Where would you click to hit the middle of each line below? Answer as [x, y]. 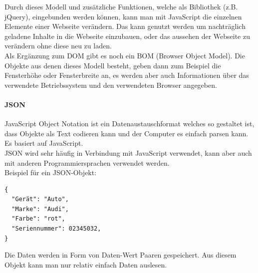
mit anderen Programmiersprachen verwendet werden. [87, 162]
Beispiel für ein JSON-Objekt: [51, 172]
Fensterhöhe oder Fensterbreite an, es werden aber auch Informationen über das [127, 75]
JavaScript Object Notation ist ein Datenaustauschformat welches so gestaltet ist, [129, 124]
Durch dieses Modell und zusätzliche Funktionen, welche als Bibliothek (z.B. [121, 6]
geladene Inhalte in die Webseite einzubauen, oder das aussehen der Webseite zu [127, 36]
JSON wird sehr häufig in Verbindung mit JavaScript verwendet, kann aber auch [128, 152]
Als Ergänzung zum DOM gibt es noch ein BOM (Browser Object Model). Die [125, 55]
